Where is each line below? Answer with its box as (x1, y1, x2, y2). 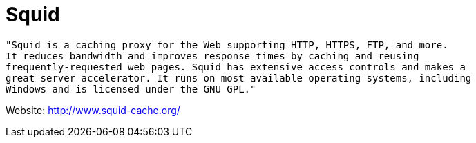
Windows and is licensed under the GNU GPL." (6, 83, 256, 95)
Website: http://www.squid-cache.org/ (6, 104, 180, 116)
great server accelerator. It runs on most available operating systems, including (6, 72, 472, 84)
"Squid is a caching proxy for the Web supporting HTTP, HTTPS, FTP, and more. (6, 39, 448, 50)
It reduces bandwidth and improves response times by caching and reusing (6, 50, 419, 61)
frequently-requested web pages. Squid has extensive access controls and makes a (6, 61, 466, 73)
